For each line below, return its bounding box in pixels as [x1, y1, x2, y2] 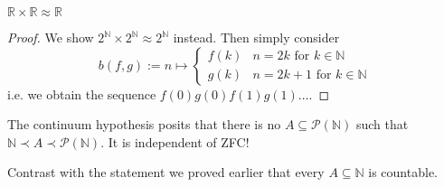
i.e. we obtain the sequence [7, 84, 156, 103]
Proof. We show [7, 28, 94, 46]
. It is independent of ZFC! [100, 132, 250, 151]
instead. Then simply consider [173, 28, 340, 46]
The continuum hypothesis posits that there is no [7, 115, 281, 134]
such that [355, 115, 409, 134]
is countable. [368, 163, 438, 182]
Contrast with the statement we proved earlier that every [7, 163, 325, 182]
